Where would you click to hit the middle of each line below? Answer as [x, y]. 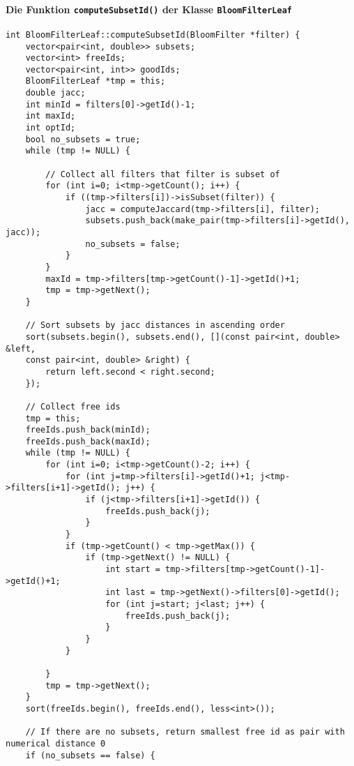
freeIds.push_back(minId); [88, 430]
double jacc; [55, 93]
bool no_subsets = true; [83, 139]
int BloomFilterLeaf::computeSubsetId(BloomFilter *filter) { [153, 35]
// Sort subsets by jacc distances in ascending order [155, 325]
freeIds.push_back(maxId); [88, 441]
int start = [133, 570]
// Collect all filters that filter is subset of [163, 174]
